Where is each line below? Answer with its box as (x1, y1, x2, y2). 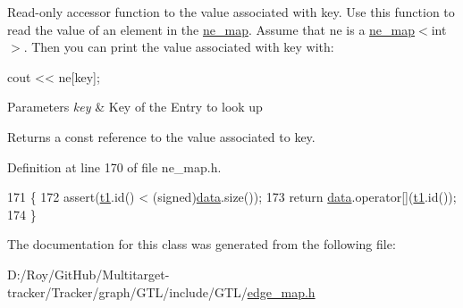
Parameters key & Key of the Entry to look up (7, 97, 263, 116)
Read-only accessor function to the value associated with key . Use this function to (7, 3, 455, 21)
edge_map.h (247, 282, 316, 301)
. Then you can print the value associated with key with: (23, 37, 334, 56)
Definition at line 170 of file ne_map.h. (7, 157, 222, 176)
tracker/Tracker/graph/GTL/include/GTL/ (7, 282, 248, 301)
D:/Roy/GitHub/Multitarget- (7, 264, 170, 283)
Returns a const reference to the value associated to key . (7, 127, 316, 146)
